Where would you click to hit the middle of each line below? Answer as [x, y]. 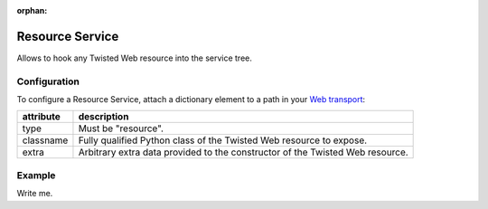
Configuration [48, 81]
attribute [41, 117]
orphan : [32, 10]
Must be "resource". [121, 128]
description [103, 117]
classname [45, 140]
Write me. [35, 194]
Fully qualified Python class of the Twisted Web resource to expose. [223, 140]
